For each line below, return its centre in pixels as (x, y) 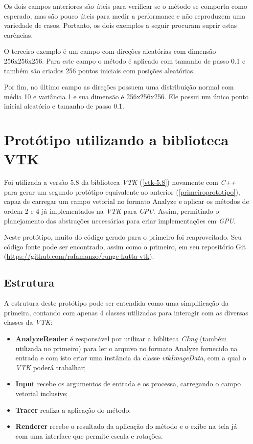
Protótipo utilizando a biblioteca (116, 140)
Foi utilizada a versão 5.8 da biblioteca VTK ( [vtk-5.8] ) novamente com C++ (120, 182)
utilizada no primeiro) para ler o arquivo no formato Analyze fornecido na (126, 348)
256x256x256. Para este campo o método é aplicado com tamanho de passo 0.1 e (125, 60)
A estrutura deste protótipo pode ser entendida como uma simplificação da (116, 303)
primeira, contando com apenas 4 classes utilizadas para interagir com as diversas (126, 312)
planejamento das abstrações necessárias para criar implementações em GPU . (120, 220)
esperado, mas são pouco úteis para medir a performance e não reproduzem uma (125, 15)
